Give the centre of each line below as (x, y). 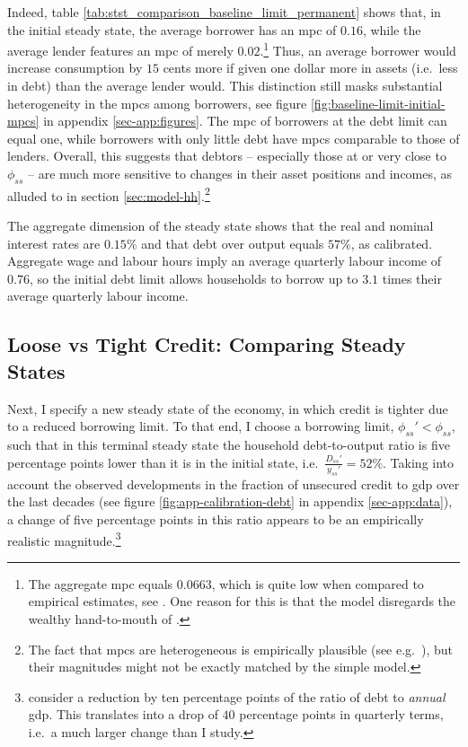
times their (412, 278)
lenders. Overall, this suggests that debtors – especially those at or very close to (227, 156)
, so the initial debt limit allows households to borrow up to (194, 278)
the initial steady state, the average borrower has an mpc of (172, 29)
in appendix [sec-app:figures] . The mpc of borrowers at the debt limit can (245, 121)
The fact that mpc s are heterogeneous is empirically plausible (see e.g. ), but (241, 649)
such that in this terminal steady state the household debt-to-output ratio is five (229, 444)
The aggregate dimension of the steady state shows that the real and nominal (221, 226)
